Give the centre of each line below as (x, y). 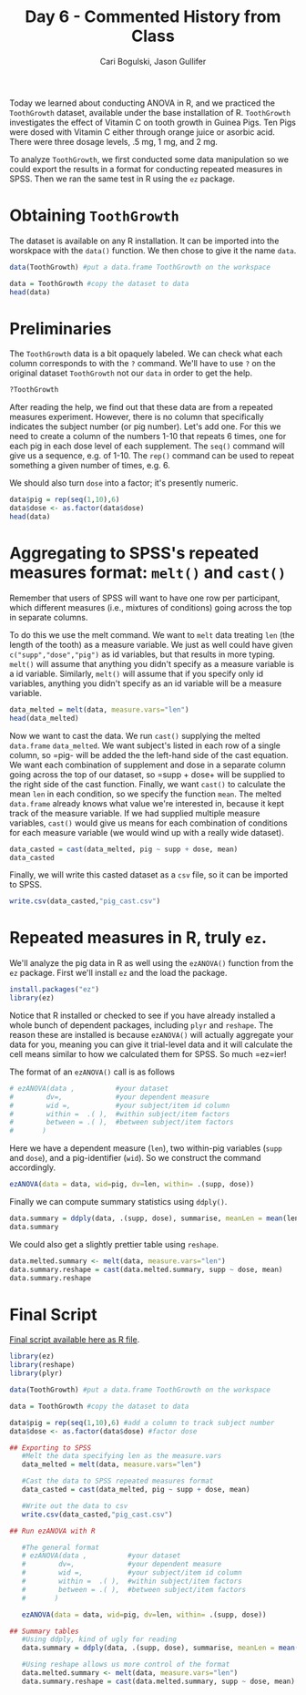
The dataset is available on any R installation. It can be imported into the (144, 241)
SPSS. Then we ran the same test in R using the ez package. (122, 179)
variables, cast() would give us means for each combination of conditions (149, 823)
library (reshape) (42, 1365)
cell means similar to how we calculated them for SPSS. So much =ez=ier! (148, 1053)
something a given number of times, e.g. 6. (90, 466)
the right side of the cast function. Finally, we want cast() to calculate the (148, 784)
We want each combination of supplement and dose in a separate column (148, 765)
